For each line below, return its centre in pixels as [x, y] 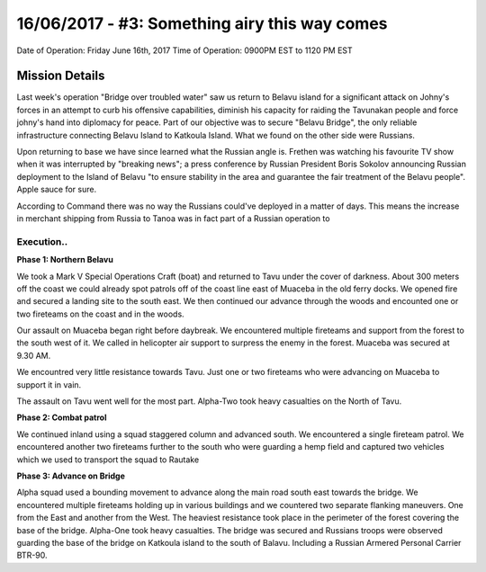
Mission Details [61, 76]
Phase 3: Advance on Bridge [71, 476]
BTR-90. [32, 555]
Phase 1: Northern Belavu [65, 260]
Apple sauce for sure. [57, 190]
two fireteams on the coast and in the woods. [100, 314]
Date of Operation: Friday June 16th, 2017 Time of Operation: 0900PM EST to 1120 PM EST [184, 50]
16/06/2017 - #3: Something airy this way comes [202, 23]
